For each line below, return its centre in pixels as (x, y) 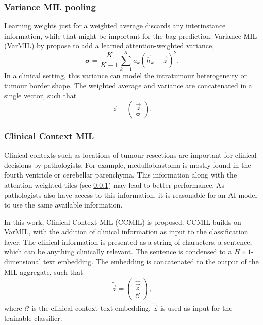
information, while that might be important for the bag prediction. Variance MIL (131, 35)
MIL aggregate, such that (44, 271)
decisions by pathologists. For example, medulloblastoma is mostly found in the (128, 165)
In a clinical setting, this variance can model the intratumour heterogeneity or (125, 76)
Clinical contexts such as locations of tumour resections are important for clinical (130, 155)
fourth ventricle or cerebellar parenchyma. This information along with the (121, 175)
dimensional (23, 262)
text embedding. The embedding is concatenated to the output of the (151, 262)
